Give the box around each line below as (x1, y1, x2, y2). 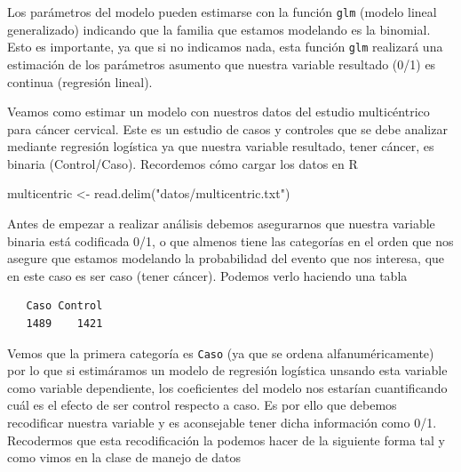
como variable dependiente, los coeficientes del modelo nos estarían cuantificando (7, 378, 448, 396)
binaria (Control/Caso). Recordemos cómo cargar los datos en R (7, 154, 358, 172)
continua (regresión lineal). (7, 72, 153, 91)
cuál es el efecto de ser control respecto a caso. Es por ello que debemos (7, 396, 397, 414)
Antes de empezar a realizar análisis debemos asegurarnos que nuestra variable (7, 214, 435, 233)
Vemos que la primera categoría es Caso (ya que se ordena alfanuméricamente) (7, 343, 434, 362)
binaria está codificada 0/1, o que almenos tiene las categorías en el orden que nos (7, 231, 454, 250)
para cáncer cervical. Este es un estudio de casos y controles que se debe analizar (7, 119, 448, 138)
